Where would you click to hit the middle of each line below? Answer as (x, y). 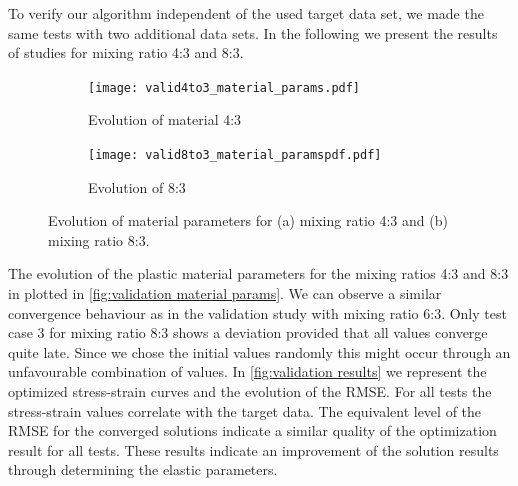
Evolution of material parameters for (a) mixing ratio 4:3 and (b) (248, 220)
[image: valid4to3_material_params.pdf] (224, 87)
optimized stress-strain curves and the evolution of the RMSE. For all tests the (250, 391)
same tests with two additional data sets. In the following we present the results (253, 32)
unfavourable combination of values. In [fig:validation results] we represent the (247, 371)
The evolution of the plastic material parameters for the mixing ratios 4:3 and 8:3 (258, 273)
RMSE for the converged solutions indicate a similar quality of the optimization (252, 430)
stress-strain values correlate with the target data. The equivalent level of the (245, 410)
